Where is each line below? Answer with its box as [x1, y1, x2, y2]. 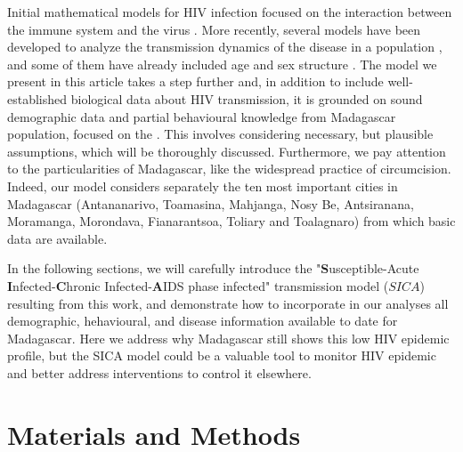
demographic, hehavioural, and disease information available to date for [7, 311, 398, 330]
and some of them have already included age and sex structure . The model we [7, 54, 437, 73]
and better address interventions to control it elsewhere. [7, 363, 312, 382]
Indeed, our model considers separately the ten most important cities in [7, 176, 398, 195]
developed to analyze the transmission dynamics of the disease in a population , [7, 37, 443, 56]
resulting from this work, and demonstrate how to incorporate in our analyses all [7, 294, 449, 312]
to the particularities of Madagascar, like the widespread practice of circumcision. [7, 159, 451, 178]
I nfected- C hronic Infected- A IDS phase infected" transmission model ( [7, 276, 389, 295]
